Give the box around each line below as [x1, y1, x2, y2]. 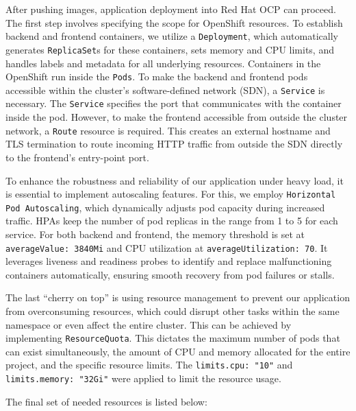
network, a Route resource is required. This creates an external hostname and [5, 123, 331, 137]
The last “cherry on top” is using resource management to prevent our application [5, 290, 350, 305]
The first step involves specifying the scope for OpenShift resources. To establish [5, 15, 343, 30]
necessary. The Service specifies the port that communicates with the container [5, 96, 342, 110]
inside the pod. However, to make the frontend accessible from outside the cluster [5, 110, 348, 124]
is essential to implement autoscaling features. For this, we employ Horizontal [5, 187, 336, 201]
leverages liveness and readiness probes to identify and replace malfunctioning [5, 254, 332, 268]
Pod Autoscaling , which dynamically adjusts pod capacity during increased [5, 200, 325, 214]
